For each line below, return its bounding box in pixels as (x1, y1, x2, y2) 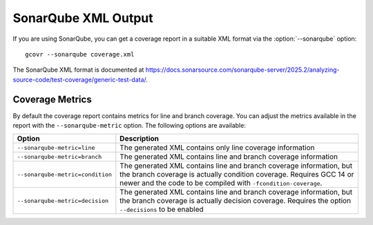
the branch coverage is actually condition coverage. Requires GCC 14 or (119, 170, 354, 179)
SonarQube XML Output (12, 10, 153, 26)
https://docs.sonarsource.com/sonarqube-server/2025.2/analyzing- (145, 66, 340, 74)
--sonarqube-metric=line (17, 144, 95, 151)
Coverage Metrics (12, 93, 93, 105)
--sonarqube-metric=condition (17, 170, 112, 178)
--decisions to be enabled (119, 204, 204, 214)
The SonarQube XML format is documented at (12, 66, 144, 74)
